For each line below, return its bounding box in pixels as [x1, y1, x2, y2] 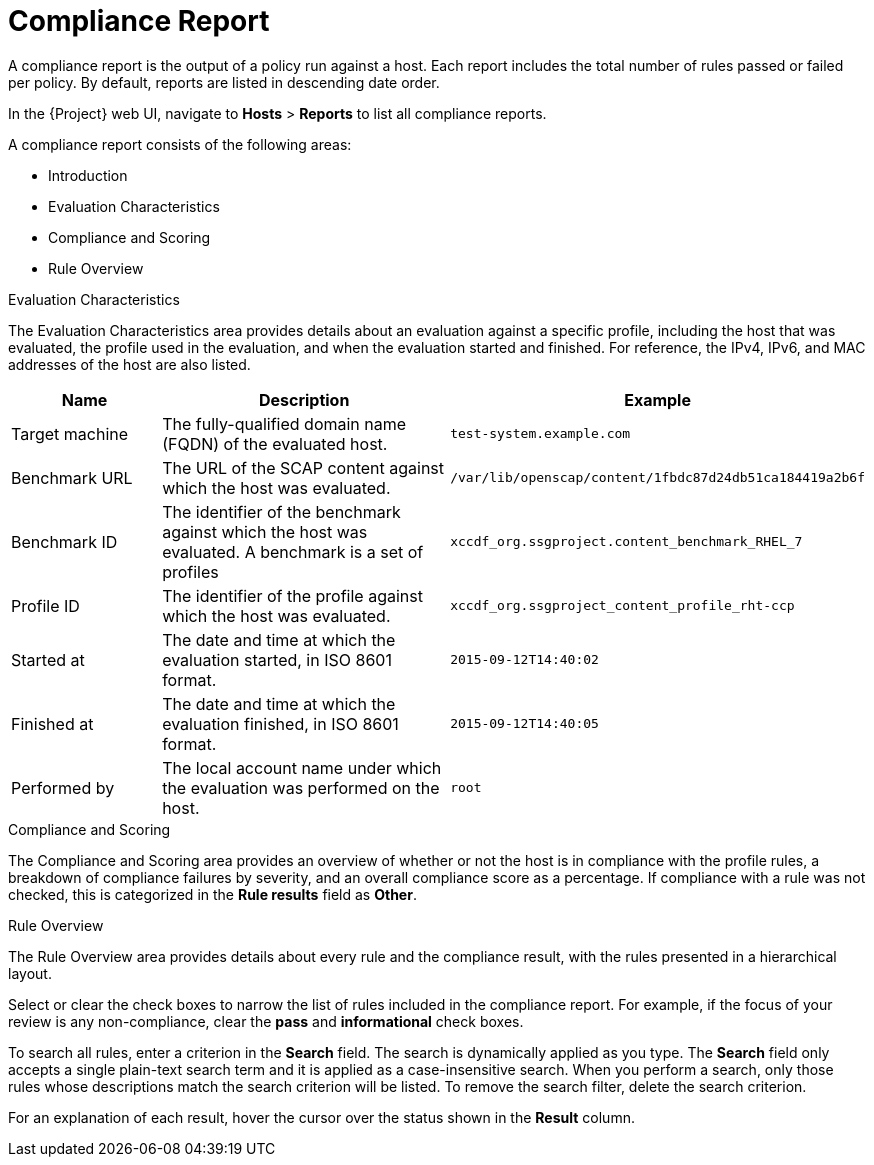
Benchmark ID [11, 531, 118, 552]
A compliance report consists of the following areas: [8, 135, 352, 153]
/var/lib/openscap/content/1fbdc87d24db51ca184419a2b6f [450, 470, 865, 486]
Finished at [11, 713, 94, 734]
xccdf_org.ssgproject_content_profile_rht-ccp [450, 598, 795, 614]
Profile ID [11, 595, 80, 616]
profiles [162, 561, 219, 582]
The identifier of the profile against [162, 585, 423, 606]
